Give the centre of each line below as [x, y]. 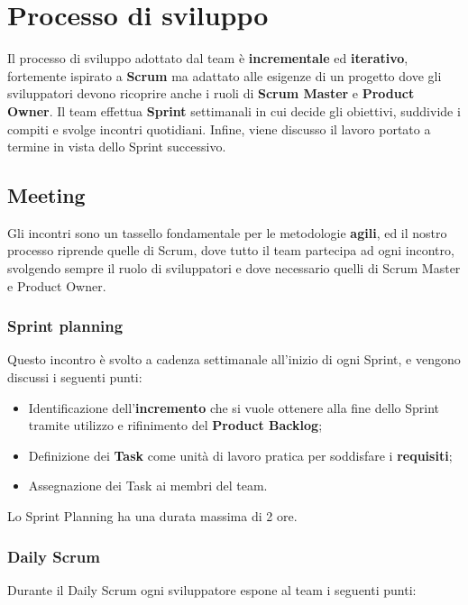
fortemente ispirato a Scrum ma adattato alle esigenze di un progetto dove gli [225, 75]
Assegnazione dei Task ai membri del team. [148, 486]
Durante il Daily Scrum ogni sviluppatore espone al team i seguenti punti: [212, 589]
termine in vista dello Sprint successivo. [117, 147]
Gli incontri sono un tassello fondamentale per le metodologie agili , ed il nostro [227, 232]
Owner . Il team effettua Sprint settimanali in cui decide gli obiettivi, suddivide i [234, 110]
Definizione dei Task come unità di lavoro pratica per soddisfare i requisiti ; [240, 455]
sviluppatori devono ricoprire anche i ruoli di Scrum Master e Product [211, 93]
